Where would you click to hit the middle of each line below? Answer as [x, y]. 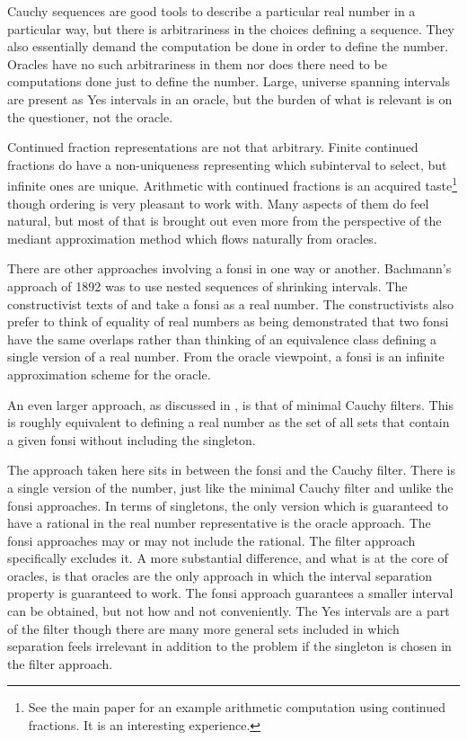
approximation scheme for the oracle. [109, 374]
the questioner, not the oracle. [90, 116]
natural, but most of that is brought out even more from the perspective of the [225, 221]
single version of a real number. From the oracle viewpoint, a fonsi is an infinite [226, 357]
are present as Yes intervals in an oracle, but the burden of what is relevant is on [230, 98]
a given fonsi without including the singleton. [132, 439]
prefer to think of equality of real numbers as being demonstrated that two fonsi [228, 321]
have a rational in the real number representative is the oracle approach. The [219, 523]
